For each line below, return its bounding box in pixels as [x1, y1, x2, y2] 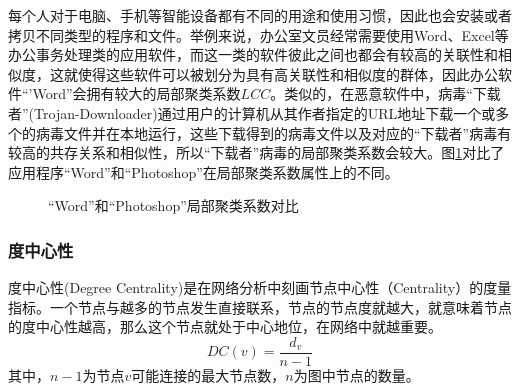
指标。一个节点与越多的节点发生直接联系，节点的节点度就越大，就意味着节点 [8, 296, 512, 317]
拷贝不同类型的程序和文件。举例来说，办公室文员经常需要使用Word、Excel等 [8, 24, 509, 45]
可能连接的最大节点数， [131, 365, 286, 385]
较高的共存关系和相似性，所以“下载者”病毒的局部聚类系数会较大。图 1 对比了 [8, 142, 505, 163]
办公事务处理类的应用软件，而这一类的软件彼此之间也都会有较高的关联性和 [8, 44, 498, 65]
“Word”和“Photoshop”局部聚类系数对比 [48, 195, 299, 216]
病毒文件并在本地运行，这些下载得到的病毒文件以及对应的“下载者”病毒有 [35, 122, 512, 143]
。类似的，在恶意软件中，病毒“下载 [270, 83, 501, 104]
